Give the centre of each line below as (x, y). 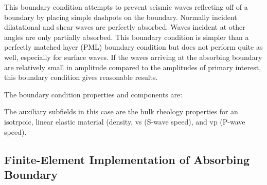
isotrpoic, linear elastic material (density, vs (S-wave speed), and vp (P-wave (125, 121)
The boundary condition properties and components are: (93, 94)
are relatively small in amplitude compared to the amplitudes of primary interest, (133, 67)
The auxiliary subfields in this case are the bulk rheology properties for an (121, 111)
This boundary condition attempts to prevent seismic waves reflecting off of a (126, 7)
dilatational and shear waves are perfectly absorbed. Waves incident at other (125, 27)
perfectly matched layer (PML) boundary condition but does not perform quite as (133, 47)
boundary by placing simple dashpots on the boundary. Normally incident (121, 17)
